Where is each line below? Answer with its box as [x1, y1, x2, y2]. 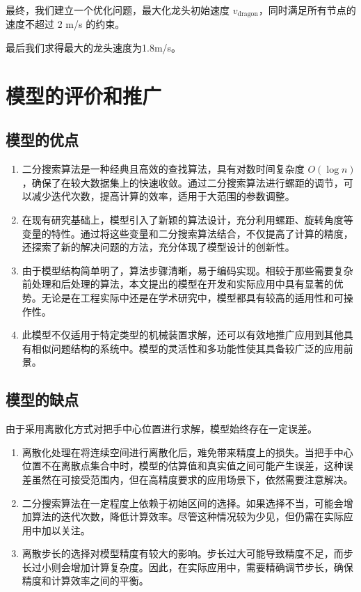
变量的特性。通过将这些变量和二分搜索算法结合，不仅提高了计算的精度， [22, 226, 353, 240]
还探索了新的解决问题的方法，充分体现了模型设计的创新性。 [22, 240, 295, 254]
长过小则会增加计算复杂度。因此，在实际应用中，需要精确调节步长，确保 [22, 559, 353, 574]
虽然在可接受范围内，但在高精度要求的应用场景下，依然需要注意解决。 [31, 472, 353, 486]
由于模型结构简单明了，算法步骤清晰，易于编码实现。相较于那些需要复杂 [22, 263, 353, 277]
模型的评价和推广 [6, 81, 162, 109]
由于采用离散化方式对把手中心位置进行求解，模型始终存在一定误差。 [6, 421, 317, 436]
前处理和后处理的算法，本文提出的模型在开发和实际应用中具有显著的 [22, 276, 334, 291]
